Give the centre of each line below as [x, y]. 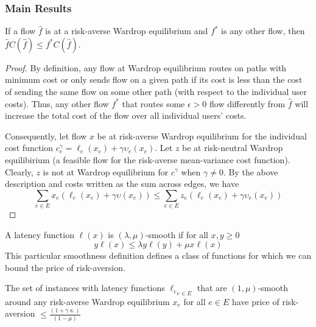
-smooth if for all [177, 234]
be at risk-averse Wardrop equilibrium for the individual [202, 135]
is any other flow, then [263, 31]
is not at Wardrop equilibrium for [106, 171]
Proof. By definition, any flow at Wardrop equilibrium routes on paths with [146, 67]
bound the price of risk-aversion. [65, 267]
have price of [255, 301]
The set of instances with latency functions [85, 288]
